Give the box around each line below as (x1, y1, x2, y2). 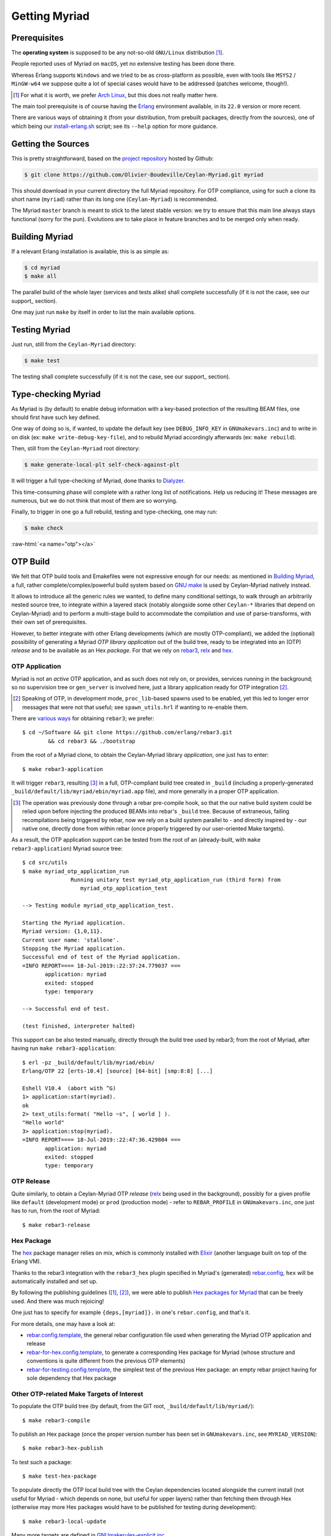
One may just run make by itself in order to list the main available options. (11, 308, 196, 316)
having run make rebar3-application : (11, 1044, 116, 1052)
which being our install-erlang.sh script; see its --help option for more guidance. (11, 122, 218, 130)
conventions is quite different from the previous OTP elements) (26, 1357, 186, 1365)
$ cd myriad (24, 264, 61, 271)
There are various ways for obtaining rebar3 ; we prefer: (11, 715, 154, 722)
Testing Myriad (11, 324, 70, 335)
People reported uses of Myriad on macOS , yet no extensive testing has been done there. (11, 60, 236, 68)
